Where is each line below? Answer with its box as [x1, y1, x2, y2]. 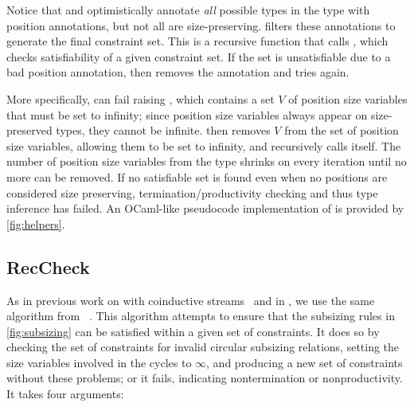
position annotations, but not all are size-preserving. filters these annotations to [6, 17, 396, 33]
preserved [6, 122, 53, 139]
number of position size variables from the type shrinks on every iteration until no [6, 153, 407, 170]
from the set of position [284, 122, 399, 139]
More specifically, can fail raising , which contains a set [6, 90, 275, 107]
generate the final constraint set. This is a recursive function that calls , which [6, 33, 389, 49]
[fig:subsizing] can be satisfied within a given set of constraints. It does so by [6, 323, 380, 339]
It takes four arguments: [6, 385, 124, 402]
